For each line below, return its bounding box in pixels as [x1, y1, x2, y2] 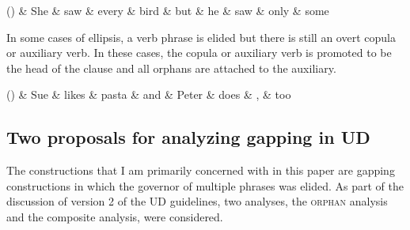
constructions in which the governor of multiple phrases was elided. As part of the [6, 177, 404, 194]
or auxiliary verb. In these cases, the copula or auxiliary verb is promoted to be [6, 44, 392, 61]
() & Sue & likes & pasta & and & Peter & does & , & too [6, 86, 291, 103]
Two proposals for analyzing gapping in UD [6, 125, 370, 149]
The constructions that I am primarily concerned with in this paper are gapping [6, 162, 395, 179]
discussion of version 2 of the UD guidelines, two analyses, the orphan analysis [6, 193, 388, 209]
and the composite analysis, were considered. [6, 208, 223, 224]
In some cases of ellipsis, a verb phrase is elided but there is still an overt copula [6, 28, 396, 45]
